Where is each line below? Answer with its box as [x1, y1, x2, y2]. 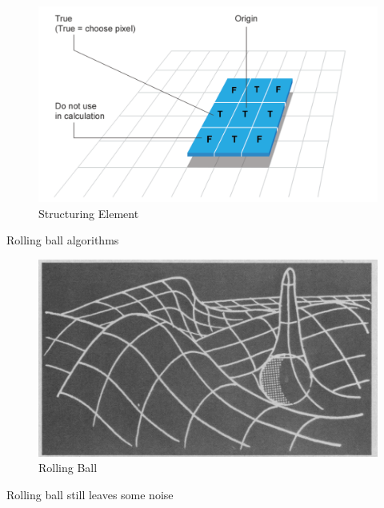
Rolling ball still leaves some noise [6, 486, 174, 502]
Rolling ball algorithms [6, 232, 119, 248]
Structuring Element [38, 204, 139, 221]
